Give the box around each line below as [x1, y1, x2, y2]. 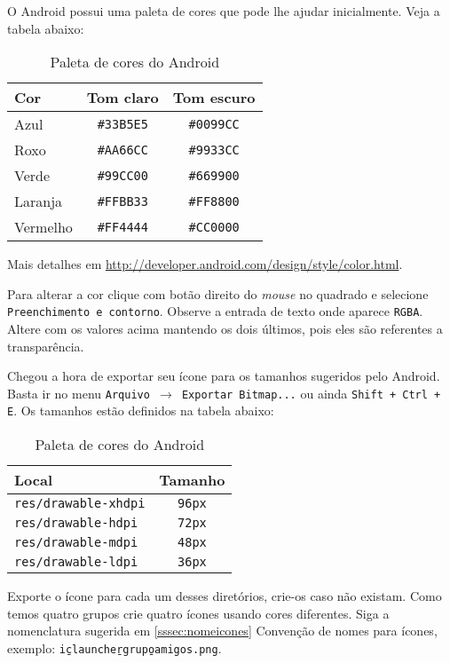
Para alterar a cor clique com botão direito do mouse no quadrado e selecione [7, 284, 429, 303]
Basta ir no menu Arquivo [7, 383, 150, 402]
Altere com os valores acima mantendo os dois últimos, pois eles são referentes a [7, 320, 443, 338]
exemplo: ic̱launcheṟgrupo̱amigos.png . [7, 638, 222, 657]
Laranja [14, 191, 63, 212]
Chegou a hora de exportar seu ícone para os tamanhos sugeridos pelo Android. [7, 367, 440, 385]
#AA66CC [97, 142, 148, 157]
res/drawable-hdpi [14, 516, 138, 531]
